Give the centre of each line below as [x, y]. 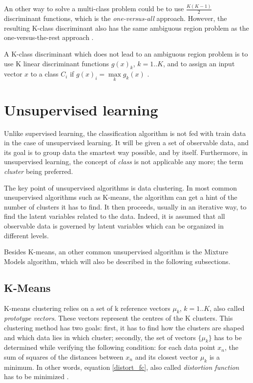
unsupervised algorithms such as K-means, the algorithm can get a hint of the [121, 197]
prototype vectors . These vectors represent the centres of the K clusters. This [118, 318]
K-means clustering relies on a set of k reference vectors [87, 308]
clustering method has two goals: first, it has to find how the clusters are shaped [124, 327]
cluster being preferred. [39, 171]
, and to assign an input [199, 63]
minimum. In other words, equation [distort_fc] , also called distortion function [122, 367]
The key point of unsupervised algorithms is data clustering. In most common [120, 187]
